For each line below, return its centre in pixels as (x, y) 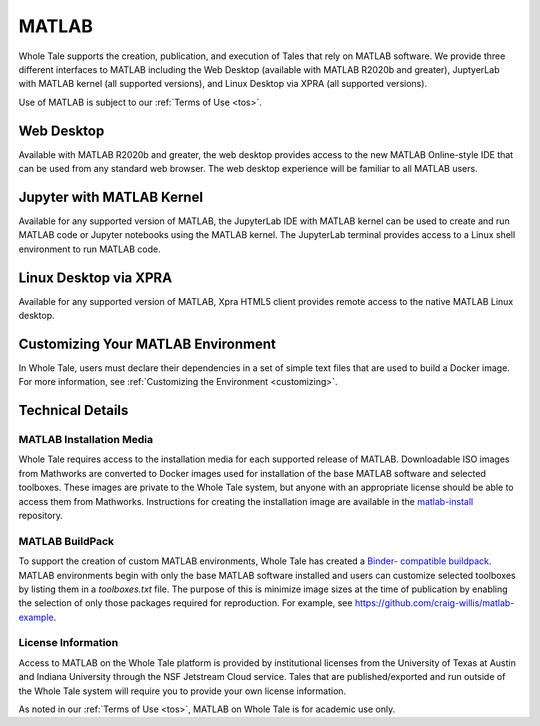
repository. (41, 516)
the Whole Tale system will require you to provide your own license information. (182, 691)
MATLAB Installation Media (86, 440)
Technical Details (73, 410)
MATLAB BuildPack (66, 541)
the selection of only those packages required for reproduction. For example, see (185, 603)
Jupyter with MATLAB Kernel (111, 196)
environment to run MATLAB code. (89, 249)
